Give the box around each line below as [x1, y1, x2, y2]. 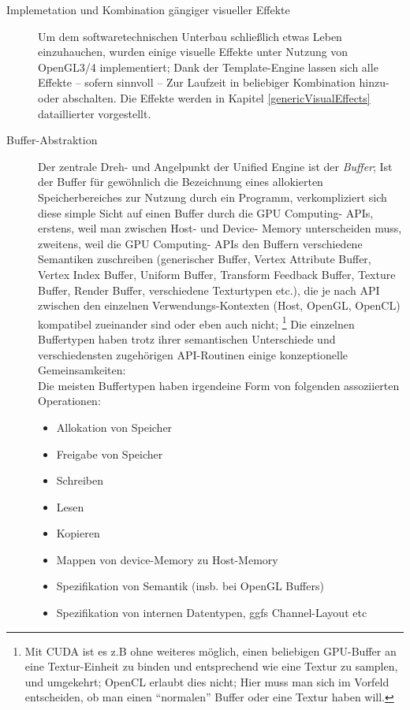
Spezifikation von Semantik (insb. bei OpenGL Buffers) [56, 578, 324, 594]
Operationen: [38, 392, 101, 409]
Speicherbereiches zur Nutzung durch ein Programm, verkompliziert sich [38, 188, 387, 205]
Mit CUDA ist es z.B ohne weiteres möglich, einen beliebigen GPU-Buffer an [24, 642, 397, 659]
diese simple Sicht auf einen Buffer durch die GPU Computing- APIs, [38, 204, 374, 221]
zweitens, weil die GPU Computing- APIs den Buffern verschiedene [38, 235, 363, 251]
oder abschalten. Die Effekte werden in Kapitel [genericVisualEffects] [38, 89, 371, 106]
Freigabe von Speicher [56, 445, 163, 462]
